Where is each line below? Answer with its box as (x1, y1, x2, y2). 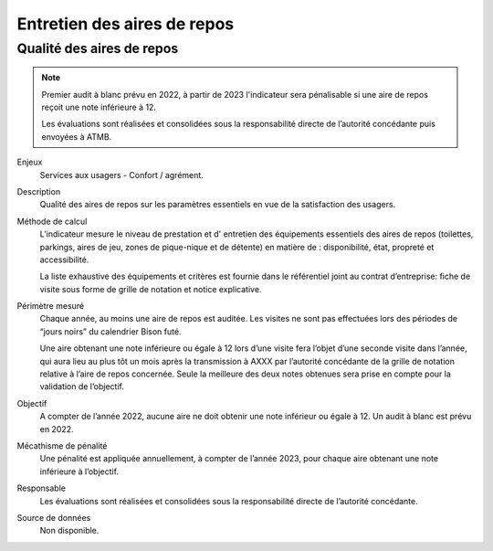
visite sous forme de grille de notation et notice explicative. (39, 283, 262, 294)
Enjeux (16, 156, 43, 168)
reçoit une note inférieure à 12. (41, 101, 157, 112)
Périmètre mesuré (16, 301, 85, 312)
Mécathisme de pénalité (16, 440, 108, 451)
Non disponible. (39, 525, 100, 536)
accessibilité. (39, 254, 89, 265)
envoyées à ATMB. (41, 131, 112, 142)
